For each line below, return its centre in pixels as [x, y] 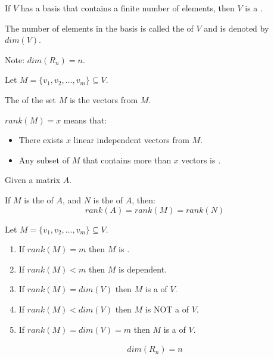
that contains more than [127, 160]
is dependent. [143, 269]
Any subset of [44, 160]
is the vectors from [104, 99]
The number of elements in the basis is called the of [99, 28]
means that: [85, 120]
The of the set [31, 99]
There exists [41, 140]
